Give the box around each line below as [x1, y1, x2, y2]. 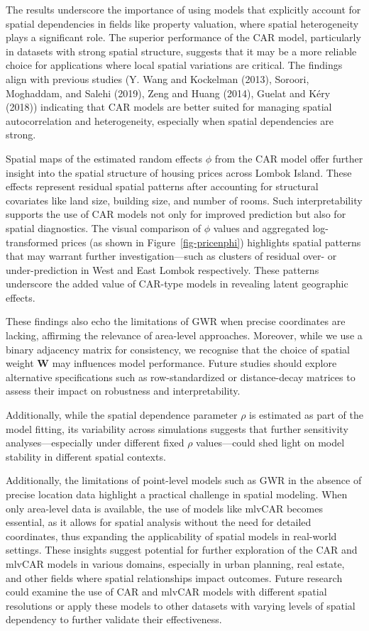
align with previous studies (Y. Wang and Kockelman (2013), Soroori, [6, 71, 309, 86]
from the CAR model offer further [214, 150, 363, 165]
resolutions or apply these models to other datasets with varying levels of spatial [6, 598, 356, 613]
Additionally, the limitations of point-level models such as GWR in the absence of [6, 473, 362, 488]
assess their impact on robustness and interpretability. [6, 383, 241, 398]
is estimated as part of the [249, 407, 363, 422]
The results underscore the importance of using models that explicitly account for [6, 2, 361, 16]
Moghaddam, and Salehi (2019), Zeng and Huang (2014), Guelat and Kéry [6, 85, 331, 100]
